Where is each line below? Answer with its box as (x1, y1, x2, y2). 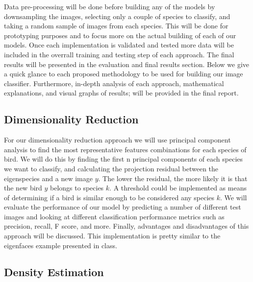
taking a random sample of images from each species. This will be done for (4, 21, 228, 31)
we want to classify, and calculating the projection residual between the (4, 163, 219, 173)
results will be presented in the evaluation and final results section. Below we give (4, 59, 250, 69)
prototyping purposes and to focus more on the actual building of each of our (4, 30, 236, 40)
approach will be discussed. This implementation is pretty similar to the (4, 231, 221, 241)
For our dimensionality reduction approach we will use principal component (4, 135, 231, 145)
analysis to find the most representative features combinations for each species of (4, 144, 247, 154)
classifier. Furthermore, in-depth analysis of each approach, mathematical (4, 78, 224, 88)
